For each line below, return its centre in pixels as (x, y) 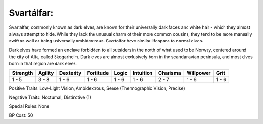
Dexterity (70, 73)
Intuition (143, 73)
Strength (22, 73)
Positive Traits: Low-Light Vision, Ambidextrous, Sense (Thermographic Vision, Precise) (97, 88)
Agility (46, 73)
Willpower (199, 73)
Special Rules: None (29, 106)
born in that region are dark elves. (43, 63)
